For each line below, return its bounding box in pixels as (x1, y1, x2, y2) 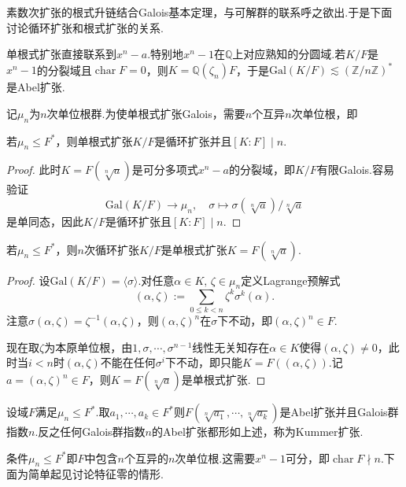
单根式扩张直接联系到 (6, 46, 116, 62)
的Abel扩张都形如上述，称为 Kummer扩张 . (152, 423, 364, 440)
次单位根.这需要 (175, 449, 256, 466)
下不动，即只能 (164, 354, 242, 371)
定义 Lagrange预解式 (241, 271, 341, 288)
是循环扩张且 (105, 213, 172, 230)
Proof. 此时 (6, 161, 61, 178)
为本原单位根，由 (44, 338, 133, 355)
